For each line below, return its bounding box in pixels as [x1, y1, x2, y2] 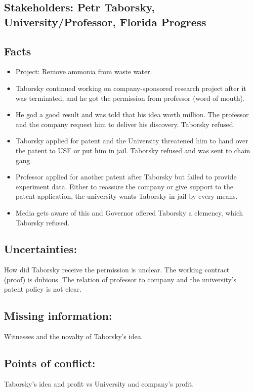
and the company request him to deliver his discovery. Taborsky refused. [15, 119, 235, 129]
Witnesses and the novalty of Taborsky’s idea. [4, 331, 143, 342]
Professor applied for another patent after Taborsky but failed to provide [15, 172, 237, 182]
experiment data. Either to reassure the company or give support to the [15, 181, 233, 191]
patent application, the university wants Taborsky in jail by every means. [15, 191, 238, 201]
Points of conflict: [4, 355, 95, 371]
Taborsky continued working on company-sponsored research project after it [15, 83, 246, 93]
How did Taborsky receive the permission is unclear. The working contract [4, 264, 230, 275]
